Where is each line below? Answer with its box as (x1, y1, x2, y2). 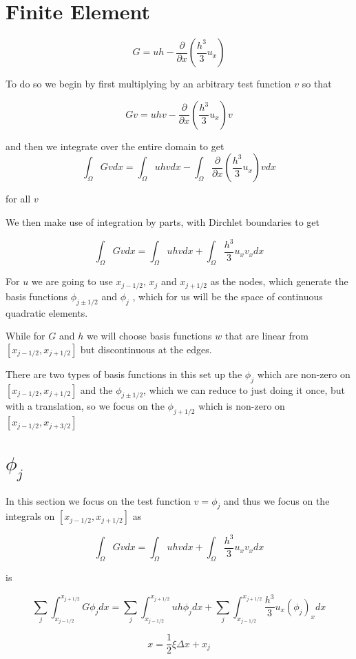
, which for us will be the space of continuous (132, 289, 323, 303)
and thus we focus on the (223, 493, 330, 508)
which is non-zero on (198, 399, 285, 413)
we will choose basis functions (86, 328, 212, 343)
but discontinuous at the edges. (80, 342, 212, 356)
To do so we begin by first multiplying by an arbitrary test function (6, 76, 291, 91)
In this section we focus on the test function (6, 493, 191, 508)
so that (302, 76, 332, 91)
